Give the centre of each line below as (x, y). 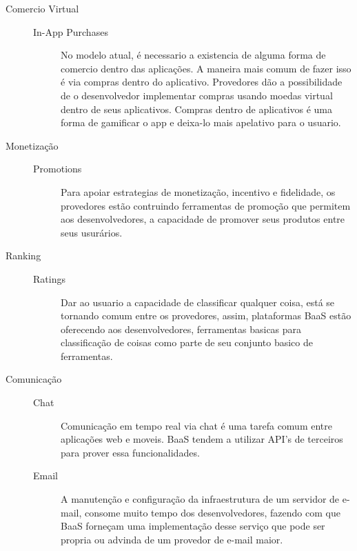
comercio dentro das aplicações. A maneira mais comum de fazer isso (206, 68)
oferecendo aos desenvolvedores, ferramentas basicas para (181, 329)
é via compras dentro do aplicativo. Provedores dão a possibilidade (202, 82)
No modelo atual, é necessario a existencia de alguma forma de (193, 55)
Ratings (49, 278)
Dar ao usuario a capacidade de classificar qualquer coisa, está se (198, 302)
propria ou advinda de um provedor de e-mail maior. (172, 539)
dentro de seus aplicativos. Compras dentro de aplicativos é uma (197, 109)
